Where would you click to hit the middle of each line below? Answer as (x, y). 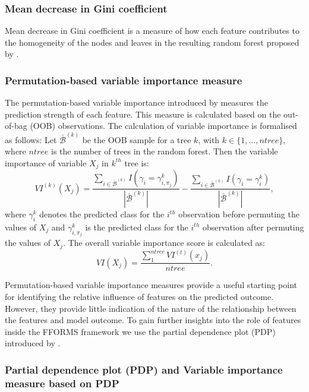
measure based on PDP (62, 383)
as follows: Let (31, 139)
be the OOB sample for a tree (137, 139)
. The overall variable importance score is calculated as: (164, 243)
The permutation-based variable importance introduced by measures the (136, 102)
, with (209, 139)
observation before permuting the (239, 214)
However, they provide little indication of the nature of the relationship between (151, 308)
